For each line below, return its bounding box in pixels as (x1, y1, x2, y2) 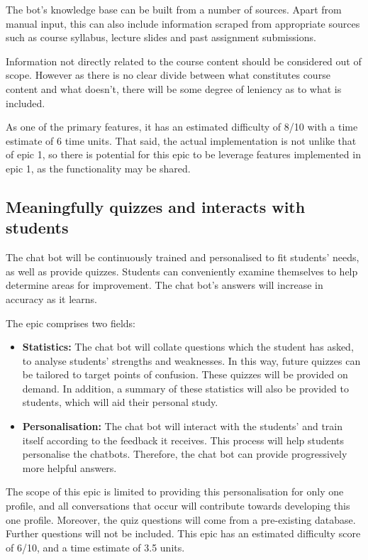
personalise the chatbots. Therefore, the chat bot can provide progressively (22, 446, 347, 461)
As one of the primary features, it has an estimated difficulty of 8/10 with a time (6, 119, 358, 134)
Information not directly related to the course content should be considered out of (6, 53, 362, 68)
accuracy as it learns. (6, 291, 97, 306)
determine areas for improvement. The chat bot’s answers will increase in (6, 278, 323, 292)
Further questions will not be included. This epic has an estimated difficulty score (6, 526, 361, 541)
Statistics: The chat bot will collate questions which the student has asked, (22, 339, 354, 354)
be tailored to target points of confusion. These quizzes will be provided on (22, 367, 348, 382)
